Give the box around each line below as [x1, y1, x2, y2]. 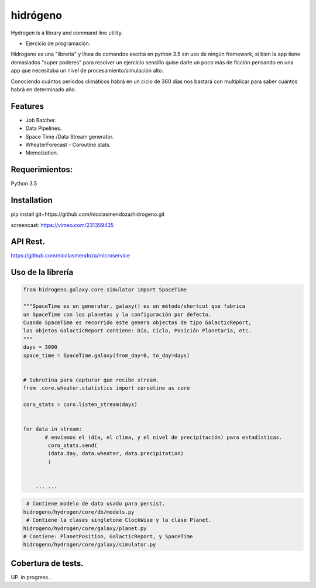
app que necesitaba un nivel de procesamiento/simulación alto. [11, 67, 164, 74]
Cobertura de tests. [11, 558, 84, 568]
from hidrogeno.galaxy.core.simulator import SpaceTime [23, 287, 187, 293]
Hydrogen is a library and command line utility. [11, 29, 123, 36]
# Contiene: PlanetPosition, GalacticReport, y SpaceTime [23, 533, 193, 539]
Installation [11, 195, 53, 205]
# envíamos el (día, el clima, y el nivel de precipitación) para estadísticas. [44, 434, 283, 441]
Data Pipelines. [25, 125, 62, 132]
